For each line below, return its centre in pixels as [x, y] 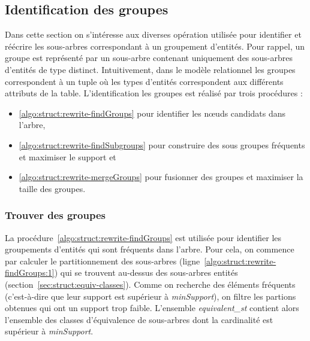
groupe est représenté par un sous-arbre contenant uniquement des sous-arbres [149, 58]
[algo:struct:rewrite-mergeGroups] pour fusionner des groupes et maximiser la [161, 177]
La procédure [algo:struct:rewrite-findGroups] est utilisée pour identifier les [143, 237]
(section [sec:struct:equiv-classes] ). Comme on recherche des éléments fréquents [150, 284]
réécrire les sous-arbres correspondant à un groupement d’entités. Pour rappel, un [155, 46]
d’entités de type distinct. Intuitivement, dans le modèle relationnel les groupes [150, 69]
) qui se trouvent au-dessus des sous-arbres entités [146, 273]
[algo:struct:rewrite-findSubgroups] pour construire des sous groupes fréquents [162, 144]
